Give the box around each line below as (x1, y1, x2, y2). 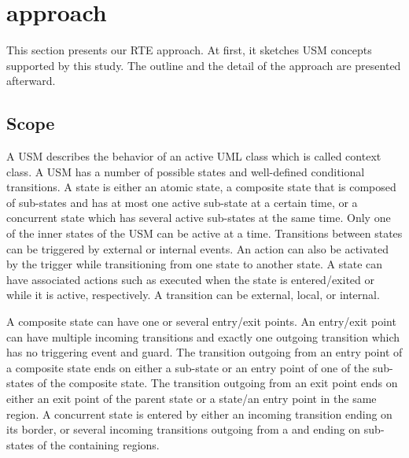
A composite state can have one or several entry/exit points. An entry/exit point (6, 313, 396, 330)
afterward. (6, 72, 56, 89)
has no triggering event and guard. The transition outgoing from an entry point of (6, 344, 403, 360)
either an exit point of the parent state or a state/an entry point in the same (6, 390, 377, 407)
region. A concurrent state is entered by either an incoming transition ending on (6, 405, 392, 422)
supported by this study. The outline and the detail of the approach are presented (6, 57, 401, 73)
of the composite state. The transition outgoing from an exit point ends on (37, 375, 398, 391)
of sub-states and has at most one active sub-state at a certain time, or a (6, 194, 358, 210)
